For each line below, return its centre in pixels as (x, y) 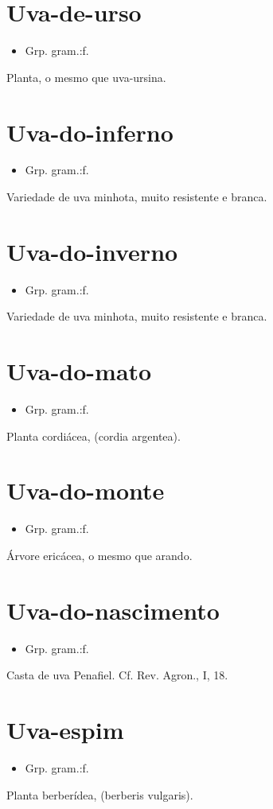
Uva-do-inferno (90, 132)
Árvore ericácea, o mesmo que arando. (99, 555)
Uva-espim (65, 730)
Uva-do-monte (86, 490)
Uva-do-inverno (92, 251)
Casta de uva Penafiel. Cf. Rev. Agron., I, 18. (117, 675)
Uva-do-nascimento (113, 610)
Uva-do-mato (79, 371)
